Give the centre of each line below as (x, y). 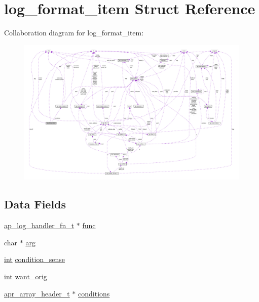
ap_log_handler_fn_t (39, 225)
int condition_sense (34, 259)
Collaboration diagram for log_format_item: (74, 33)
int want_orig (26, 276)
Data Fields (35, 204)
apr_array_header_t (37, 293)
